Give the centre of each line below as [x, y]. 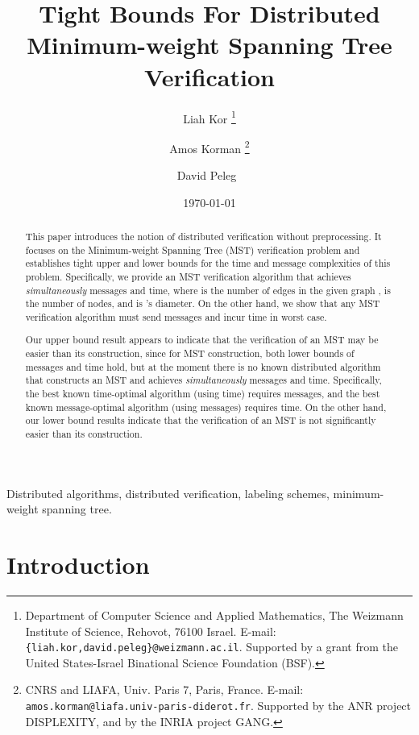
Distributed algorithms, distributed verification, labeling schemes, [168, 493]
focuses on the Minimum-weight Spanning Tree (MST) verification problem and [193, 249]
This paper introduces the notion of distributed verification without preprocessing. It [203, 236]
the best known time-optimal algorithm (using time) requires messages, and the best [203, 394]
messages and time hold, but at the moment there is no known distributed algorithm [203, 366]
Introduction [78, 565]
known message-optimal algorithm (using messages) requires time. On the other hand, [206, 407]
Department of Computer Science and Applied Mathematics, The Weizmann [214, 615]
